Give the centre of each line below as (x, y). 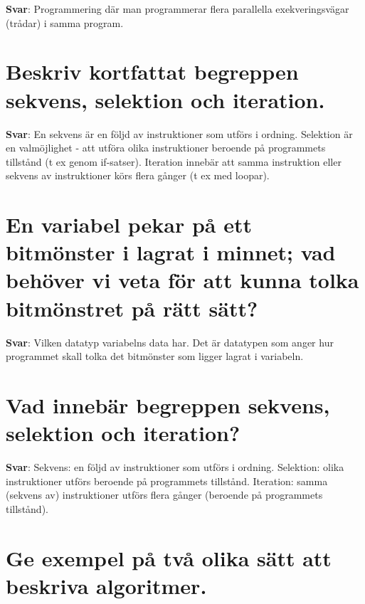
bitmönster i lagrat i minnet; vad (171, 252)
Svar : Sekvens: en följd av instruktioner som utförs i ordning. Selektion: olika (175, 467)
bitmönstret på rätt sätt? (132, 308)
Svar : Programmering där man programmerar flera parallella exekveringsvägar (178, 9)
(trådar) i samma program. (65, 22)
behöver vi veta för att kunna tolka (182, 280)
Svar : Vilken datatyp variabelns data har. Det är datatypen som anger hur (170, 342)
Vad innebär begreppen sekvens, (168, 404)
